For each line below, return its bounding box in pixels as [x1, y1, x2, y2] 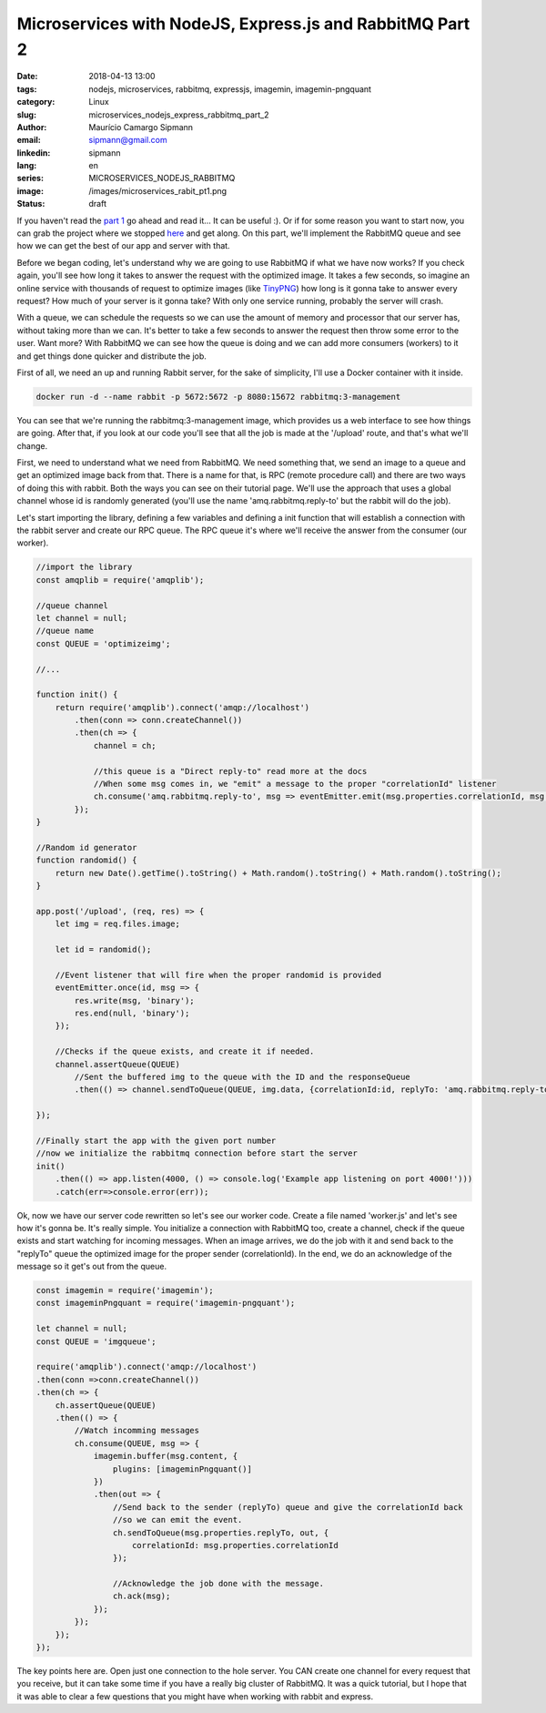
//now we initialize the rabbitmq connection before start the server [35, 1148, 359, 1158]
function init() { [35, 689, 118, 700]
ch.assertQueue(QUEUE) [55, 1400, 157, 1411]
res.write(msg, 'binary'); [74, 995, 195, 1005]
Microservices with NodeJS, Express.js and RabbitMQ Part [16, 14, 470, 34]
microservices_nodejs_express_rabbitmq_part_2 [88, 109, 269, 120]
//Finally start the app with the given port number [35, 1135, 277, 1146]
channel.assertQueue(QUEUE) [55, 1059, 181, 1069]
